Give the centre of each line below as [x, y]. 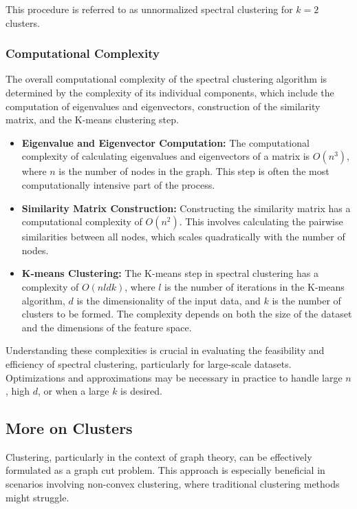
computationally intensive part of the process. [118, 184]
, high [18, 391]
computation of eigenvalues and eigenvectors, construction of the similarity [163, 106]
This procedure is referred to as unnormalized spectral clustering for [149, 9]
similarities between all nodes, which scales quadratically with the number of [183, 237]
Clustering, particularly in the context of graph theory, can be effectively [159, 456]
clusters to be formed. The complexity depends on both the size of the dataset [187, 314]
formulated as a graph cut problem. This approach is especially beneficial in [165, 470]
